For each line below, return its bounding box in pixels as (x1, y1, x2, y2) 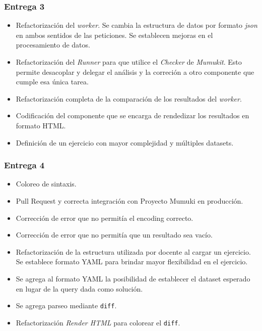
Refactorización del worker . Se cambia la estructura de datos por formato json (16, 20, 257, 30)
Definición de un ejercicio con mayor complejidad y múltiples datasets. (16, 137, 234, 148)
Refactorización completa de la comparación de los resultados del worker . (16, 93, 242, 104)
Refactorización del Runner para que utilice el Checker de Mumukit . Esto (16, 57, 242, 67)
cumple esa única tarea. (16, 76, 89, 87)
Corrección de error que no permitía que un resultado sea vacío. (16, 229, 213, 240)
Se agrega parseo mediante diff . (16, 300, 117, 311)
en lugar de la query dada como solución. (16, 283, 143, 294)
